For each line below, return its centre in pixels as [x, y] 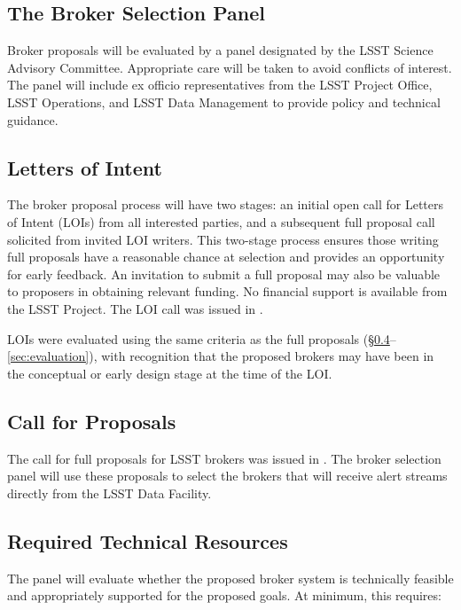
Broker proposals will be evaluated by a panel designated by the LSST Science [220, 50]
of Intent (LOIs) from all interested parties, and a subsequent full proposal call [221, 221]
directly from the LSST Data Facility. [109, 493]
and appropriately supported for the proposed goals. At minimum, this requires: [224, 595]
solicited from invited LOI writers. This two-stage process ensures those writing [223, 239]
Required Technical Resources [148, 540]
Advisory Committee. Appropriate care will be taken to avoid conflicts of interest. [230, 67]
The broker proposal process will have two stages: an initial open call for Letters [226, 204]
